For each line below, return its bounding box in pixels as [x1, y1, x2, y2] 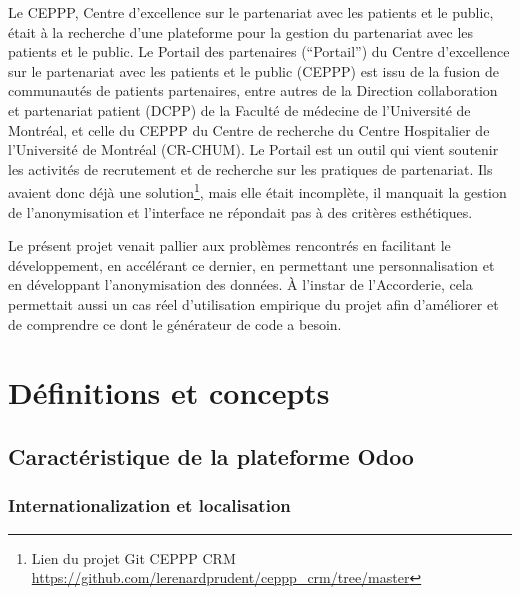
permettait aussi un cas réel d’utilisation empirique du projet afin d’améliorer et [8, 293, 499, 314]
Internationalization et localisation [8, 493, 291, 518]
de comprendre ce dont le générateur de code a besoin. [8, 313, 342, 334]
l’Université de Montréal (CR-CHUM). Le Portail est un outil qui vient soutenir [8, 139, 499, 160]
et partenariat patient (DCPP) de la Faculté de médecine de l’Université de [8, 99, 471, 120]
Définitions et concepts [8, 372, 330, 413]
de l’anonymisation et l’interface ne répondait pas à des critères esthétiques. [8, 201, 473, 222]
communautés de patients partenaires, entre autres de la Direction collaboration [8, 80, 498, 101]
